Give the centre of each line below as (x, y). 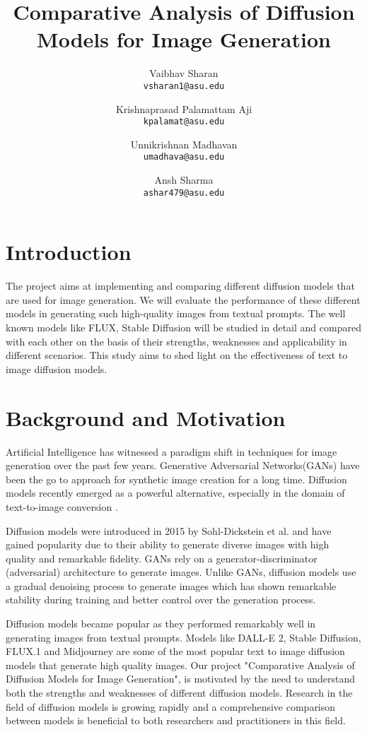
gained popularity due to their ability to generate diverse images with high (168, 544)
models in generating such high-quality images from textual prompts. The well (176, 313)
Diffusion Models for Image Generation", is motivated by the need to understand (181, 679)
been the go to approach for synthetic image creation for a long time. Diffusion (176, 479)
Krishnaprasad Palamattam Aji (184, 108)
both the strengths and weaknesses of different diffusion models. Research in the (179, 693)
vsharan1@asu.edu (184, 86)
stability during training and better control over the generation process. (161, 600)
